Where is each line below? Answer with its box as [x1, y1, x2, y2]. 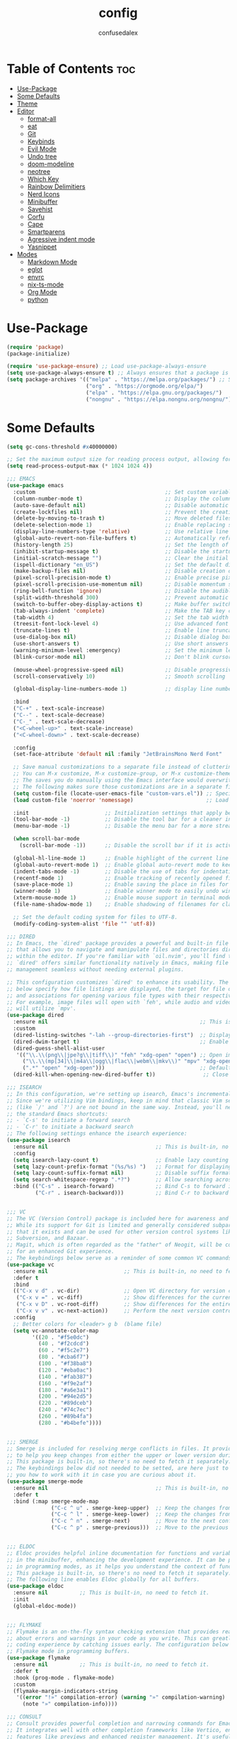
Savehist [27, 204, 53, 213]
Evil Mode [27, 144, 57, 153]
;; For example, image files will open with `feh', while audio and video [6, 999, 232, 1006]
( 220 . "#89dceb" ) [37, 1399, 93, 1407]
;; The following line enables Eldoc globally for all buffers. [6, 1576, 200, 1583]
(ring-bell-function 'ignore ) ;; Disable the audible [13, 587, 235, 595]
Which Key [27, 174, 59, 183]
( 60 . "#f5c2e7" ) [37, 1347, 90, 1354]
